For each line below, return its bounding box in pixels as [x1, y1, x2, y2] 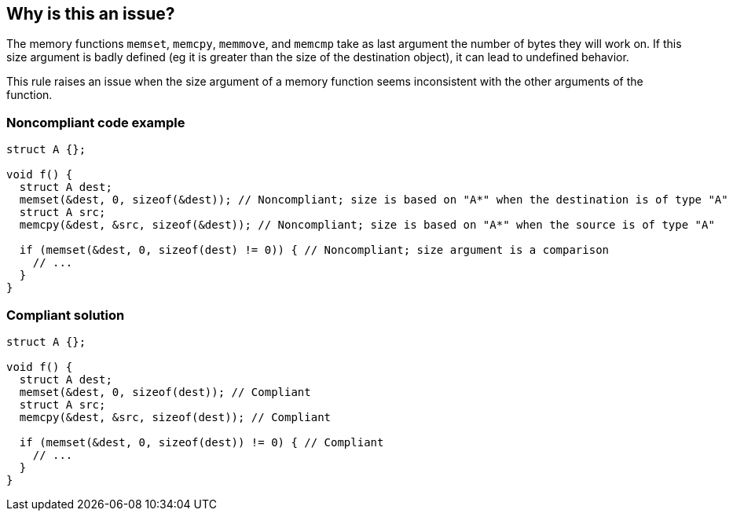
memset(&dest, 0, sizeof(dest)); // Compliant [19, 385, 311, 398]
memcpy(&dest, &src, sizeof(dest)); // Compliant [19, 410, 332, 423]
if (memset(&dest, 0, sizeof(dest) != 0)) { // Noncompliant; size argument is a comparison [19, 244, 610, 257]
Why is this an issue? [6, 4, 175, 24]
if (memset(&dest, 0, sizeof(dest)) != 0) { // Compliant [19, 435, 384, 449]
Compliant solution [6, 306, 125, 323]
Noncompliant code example [6, 114, 185, 130]
